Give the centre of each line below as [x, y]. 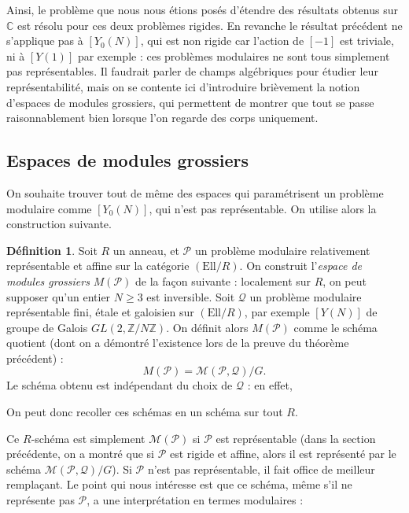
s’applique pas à [45, 41]
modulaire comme [49, 208]
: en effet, [270, 385]
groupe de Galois [47, 327]
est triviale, [367, 41]
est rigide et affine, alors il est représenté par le [283, 454]
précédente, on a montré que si [80, 454]
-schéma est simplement [88, 438]
